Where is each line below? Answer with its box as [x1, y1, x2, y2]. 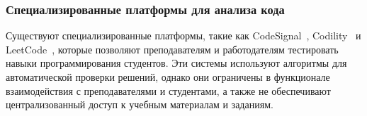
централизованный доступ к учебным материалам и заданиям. [6, 97, 273, 112]
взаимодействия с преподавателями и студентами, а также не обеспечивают [6, 83, 331, 98]
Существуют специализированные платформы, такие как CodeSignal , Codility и [6, 28, 361, 43]
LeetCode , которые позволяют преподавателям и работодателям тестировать [6, 41, 339, 56]
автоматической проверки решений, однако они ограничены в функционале [6, 70, 330, 84]
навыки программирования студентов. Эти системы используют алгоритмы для [6, 56, 347, 70]
